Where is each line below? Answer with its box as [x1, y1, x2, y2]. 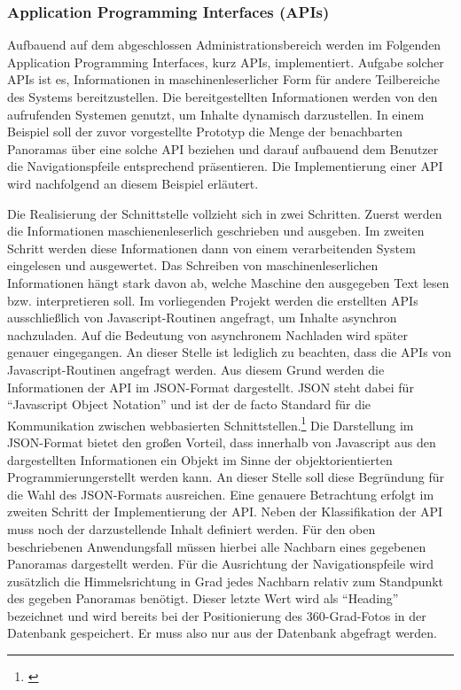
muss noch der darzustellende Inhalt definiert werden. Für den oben [7, 519, 376, 538]
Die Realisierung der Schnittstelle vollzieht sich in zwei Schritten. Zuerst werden [7, 204, 442, 222]
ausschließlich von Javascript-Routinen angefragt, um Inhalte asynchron [7, 308, 397, 327]
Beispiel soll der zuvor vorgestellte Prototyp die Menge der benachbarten [7, 122, 403, 141]
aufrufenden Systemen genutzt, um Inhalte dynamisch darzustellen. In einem [7, 105, 425, 123]
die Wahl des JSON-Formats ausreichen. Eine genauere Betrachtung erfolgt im [7, 485, 434, 503]
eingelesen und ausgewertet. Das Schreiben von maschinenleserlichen [7, 256, 379, 275]
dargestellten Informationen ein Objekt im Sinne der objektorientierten [7, 450, 393, 469]
